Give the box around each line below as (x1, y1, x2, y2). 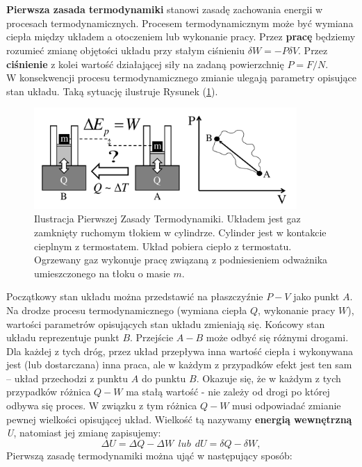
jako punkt (293, 289, 340, 304)
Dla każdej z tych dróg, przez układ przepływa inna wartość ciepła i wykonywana (6, 343, 354, 358)
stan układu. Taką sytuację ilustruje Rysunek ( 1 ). (6, 83, 218, 98)
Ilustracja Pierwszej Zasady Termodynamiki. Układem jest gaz (34, 211, 301, 226)
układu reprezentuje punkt (6, 330, 120, 345)
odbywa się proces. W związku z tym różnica (6, 398, 197, 413)
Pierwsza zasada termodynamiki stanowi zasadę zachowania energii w (6, 2, 323, 17)
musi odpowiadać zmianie (232, 398, 341, 413)
